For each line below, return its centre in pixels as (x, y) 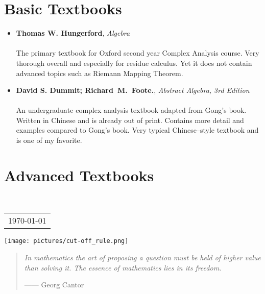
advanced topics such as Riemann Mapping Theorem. (100, 73)
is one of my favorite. (49, 140)
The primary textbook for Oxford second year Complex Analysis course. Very (138, 53)
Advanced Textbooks (79, 175)
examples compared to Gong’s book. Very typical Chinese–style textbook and (137, 130)
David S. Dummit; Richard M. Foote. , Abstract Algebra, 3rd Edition (133, 90)
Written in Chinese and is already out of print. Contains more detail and (130, 120)
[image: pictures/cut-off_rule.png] (66, 241)
